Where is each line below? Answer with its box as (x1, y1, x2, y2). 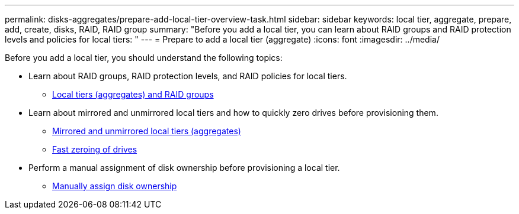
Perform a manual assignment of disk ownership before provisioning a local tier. (28, 163, 340, 173)
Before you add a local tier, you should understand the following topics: (5, 53, 283, 63)
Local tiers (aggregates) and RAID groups (52, 89, 214, 99)
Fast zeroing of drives (52, 144, 137, 154)
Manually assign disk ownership (52, 181, 177, 191)
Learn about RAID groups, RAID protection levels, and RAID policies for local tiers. (28, 71, 347, 81)
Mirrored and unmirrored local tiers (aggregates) (52, 126, 241, 136)
